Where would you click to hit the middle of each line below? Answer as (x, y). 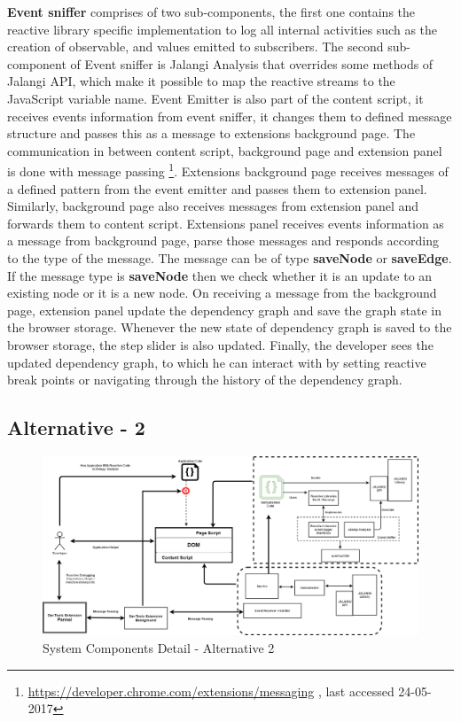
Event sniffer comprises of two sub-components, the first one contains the (211, 12)
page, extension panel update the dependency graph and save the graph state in (224, 310)
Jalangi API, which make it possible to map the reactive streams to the (201, 81)
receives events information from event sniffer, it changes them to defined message (230, 116)
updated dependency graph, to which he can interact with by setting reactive (217, 362)
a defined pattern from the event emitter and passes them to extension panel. (217, 188)
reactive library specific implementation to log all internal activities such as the (223, 29)
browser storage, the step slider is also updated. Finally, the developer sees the (220, 344)
